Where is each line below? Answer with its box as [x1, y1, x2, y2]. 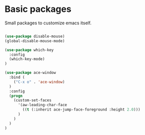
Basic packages [4, 3, 72, 15]
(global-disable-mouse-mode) [4, 38, 65, 43]
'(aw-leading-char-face [17, 103, 68, 108]
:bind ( [9, 75, 25, 80]
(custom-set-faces [13, 98, 52, 103]
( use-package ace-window [4, 70, 56, 75]
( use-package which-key [4, 47, 54, 53]
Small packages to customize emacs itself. [4, 20, 92, 26]
